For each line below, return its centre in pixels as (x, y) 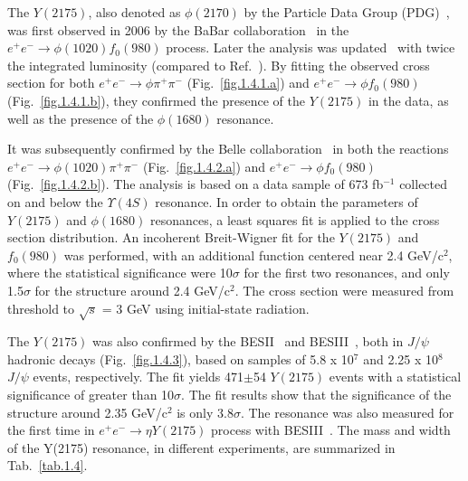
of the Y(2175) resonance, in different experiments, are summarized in (201, 447)
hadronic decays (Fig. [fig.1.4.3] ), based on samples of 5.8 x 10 (181, 358)
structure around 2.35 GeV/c (87, 412)
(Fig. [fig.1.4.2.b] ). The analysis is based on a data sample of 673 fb (196, 184)
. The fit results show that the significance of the (316, 395)
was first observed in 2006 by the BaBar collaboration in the (178, 29)
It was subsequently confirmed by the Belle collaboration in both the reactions (228, 149)
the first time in (51, 430)
